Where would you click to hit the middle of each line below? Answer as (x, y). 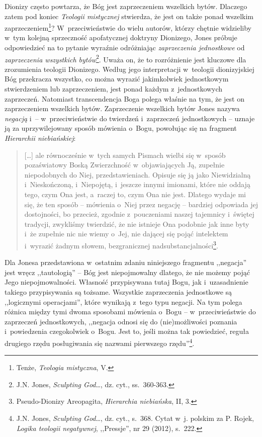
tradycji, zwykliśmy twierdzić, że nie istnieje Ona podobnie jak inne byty (137, 224)
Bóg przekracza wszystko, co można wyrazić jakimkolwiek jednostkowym (117, 79)
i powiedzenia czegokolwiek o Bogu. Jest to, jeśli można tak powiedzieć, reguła (127, 331)
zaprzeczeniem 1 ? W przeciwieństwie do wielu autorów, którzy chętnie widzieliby (128, 27)
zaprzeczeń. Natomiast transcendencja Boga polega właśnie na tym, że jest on (124, 98)
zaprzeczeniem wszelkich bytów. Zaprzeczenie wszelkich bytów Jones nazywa (122, 108)
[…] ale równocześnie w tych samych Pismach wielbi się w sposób (125, 155)
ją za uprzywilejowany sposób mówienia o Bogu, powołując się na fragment (121, 128)
